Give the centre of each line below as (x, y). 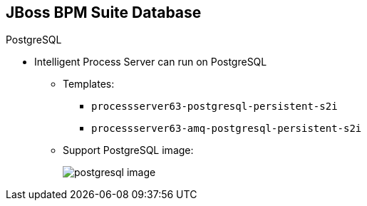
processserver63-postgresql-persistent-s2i (214, 107)
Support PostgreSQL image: (128, 150)
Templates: (89, 84)
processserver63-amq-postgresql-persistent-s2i (227, 129)
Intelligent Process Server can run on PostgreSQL (151, 62)
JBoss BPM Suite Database (104, 12)
